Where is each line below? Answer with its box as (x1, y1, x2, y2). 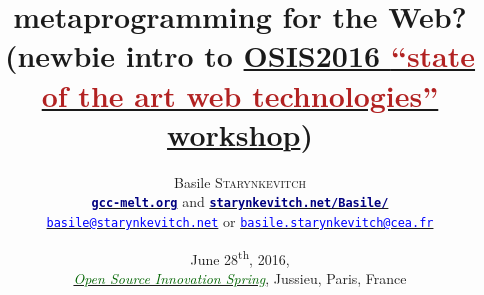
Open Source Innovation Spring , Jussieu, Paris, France (73, 267, 407, 288)
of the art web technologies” (41, 74, 439, 115)
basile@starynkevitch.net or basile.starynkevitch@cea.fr (46, 210, 434, 231)
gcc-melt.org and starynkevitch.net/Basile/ (91, 191, 389, 212)
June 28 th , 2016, (190, 245, 290, 269)
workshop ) (167, 113, 313, 154)
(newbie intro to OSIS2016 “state (4, 35, 476, 76)
